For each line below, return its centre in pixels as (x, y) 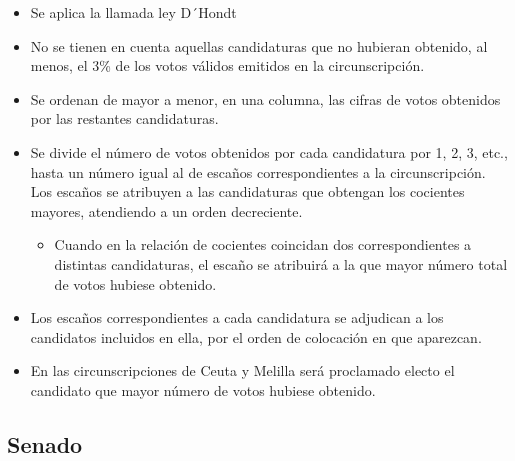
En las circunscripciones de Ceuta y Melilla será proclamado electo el (242, 370)
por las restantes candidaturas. (124, 118)
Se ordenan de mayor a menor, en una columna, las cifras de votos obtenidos (265, 98)
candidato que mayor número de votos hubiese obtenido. (203, 389)
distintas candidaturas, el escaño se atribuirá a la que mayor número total (281, 263)
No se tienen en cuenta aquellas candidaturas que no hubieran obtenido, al (259, 45)
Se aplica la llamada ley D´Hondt (133, 12)
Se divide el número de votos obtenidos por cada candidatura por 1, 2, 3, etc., (269, 151)
